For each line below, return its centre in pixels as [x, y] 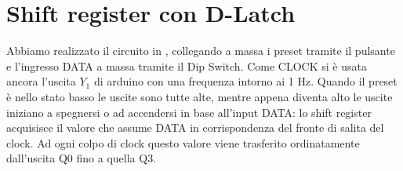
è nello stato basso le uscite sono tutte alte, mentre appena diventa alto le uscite [200, 96]
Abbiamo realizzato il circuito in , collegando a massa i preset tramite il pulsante [201, 51]
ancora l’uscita [41, 81]
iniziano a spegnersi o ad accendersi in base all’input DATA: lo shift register [189, 112]
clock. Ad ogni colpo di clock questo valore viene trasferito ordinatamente [183, 142]
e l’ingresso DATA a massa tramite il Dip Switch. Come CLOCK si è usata [187, 65]
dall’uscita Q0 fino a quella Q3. [82, 158]
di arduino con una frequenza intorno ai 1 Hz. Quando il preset [245, 81]
